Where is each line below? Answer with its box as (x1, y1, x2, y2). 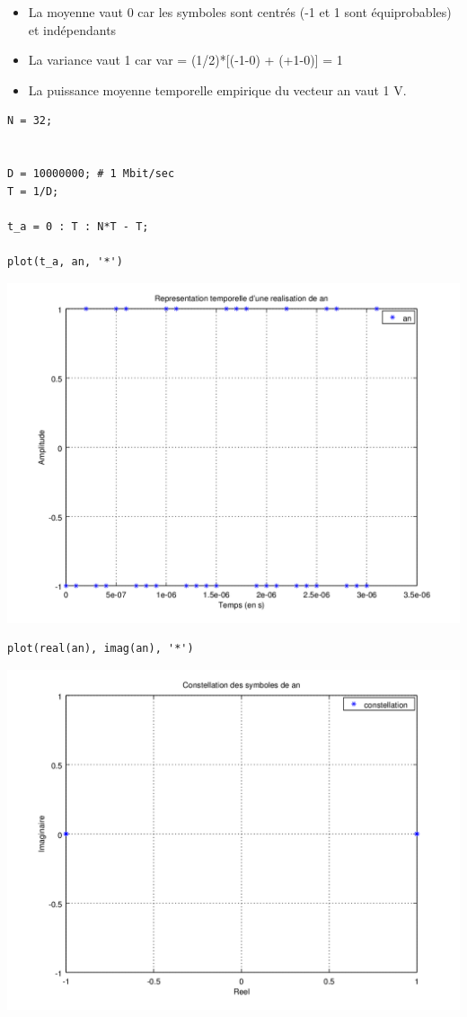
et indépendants (28, 20, 117, 39)
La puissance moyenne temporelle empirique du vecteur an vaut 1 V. (28, 80, 407, 99)
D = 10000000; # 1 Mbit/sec (7, 167, 175, 181)
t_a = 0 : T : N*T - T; (7, 219, 149, 233)
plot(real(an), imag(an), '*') (7, 642, 194, 656)
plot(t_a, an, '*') (7, 255, 123, 269)
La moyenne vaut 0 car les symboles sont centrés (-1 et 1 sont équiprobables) (28, 3, 452, 21)
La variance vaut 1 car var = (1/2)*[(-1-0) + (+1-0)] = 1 (28, 50, 343, 69)
